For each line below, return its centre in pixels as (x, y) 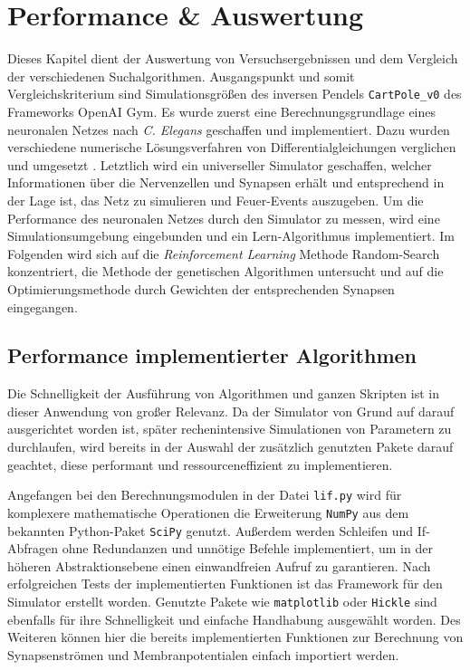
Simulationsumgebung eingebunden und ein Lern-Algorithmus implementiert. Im (231, 236)
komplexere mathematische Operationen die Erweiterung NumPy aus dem (208, 512)
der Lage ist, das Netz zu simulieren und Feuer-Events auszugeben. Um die (216, 200)
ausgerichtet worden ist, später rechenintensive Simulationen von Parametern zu (230, 429)
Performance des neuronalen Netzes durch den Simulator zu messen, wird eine (224, 218)
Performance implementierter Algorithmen (212, 355)
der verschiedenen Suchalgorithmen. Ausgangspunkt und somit (181, 76)
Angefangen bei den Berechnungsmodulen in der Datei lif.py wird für (205, 495)
